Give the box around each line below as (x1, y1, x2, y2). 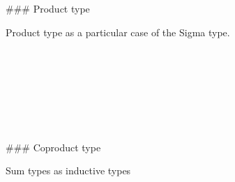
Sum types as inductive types (6, 163, 131, 178)
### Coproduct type (6, 139, 101, 154)
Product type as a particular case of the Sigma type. (6, 24, 230, 39)
